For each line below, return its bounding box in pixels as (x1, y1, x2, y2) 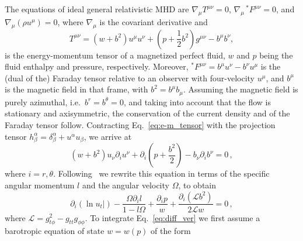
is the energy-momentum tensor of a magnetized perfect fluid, (5, 49, 225, 61)
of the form (151, 225, 191, 237)
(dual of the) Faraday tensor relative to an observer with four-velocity (5, 71, 255, 84)
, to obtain (178, 178, 217, 191)
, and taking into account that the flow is (123, 95, 271, 108)
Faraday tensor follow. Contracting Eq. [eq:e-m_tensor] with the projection (5, 119, 276, 131)
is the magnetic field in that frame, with (5, 83, 148, 95)
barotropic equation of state (5, 225, 105, 237)
